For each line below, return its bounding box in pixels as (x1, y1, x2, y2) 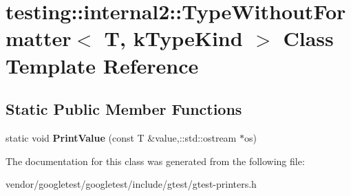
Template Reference (6, 51, 199, 79)
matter (6, 24, 72, 52)
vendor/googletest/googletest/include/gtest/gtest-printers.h (6, 177, 257, 191)
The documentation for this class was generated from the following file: (6, 153, 305, 168)
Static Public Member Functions (6, 98, 242, 120)
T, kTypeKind (104, 24, 243, 52)
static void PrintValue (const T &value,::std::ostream (6, 130, 237, 144)
